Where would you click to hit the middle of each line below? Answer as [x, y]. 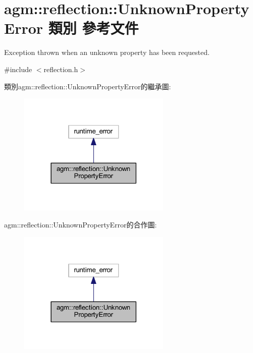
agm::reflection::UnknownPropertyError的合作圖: [81, 224]
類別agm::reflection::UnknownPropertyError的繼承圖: [88, 86]
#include [18, 69]
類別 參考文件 [93, 28]
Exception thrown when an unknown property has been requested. [107, 52]
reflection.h [61, 69]
